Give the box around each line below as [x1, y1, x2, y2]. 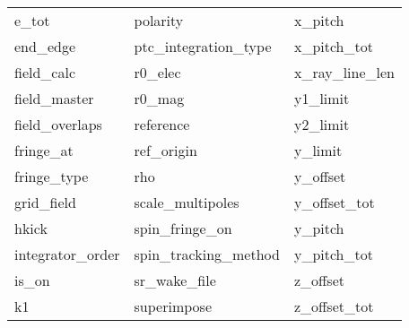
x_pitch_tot [293, 36, 373, 56]
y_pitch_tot [293, 244, 373, 264]
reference [134, 114, 190, 134]
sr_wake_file [134, 270, 216, 290]
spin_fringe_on [134, 218, 232, 238]
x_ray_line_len [293, 62, 396, 82]
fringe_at [14, 140, 74, 160]
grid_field [14, 192, 76, 212]
